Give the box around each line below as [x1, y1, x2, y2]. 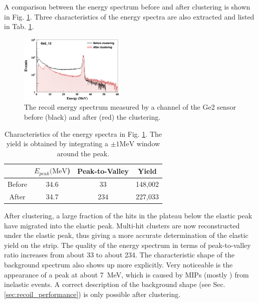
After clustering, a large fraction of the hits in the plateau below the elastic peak [4, 210, 252, 220]
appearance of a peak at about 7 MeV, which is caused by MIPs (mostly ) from [4, 269, 249, 279]
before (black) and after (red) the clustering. [24, 111, 161, 122]
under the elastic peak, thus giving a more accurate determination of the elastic [4, 230, 248, 240]
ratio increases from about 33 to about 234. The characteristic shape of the [4, 249, 235, 260]
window [136, 138, 160, 149]
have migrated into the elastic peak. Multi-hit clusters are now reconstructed [4, 220, 240, 230]
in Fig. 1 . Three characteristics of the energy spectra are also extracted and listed [4, 11, 254, 22]
